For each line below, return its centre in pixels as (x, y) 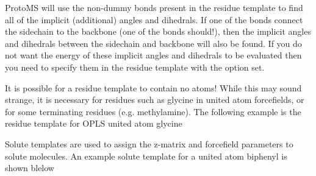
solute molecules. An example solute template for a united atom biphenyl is (146, 156)
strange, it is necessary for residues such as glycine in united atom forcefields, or (155, 100)
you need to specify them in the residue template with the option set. (135, 67)
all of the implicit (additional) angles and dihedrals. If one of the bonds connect (154, 19)
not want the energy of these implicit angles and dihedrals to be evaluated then (153, 55)
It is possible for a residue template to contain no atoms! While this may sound (153, 87)
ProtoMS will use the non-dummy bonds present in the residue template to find (154, 7)
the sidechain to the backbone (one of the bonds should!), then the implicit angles (158, 31)
